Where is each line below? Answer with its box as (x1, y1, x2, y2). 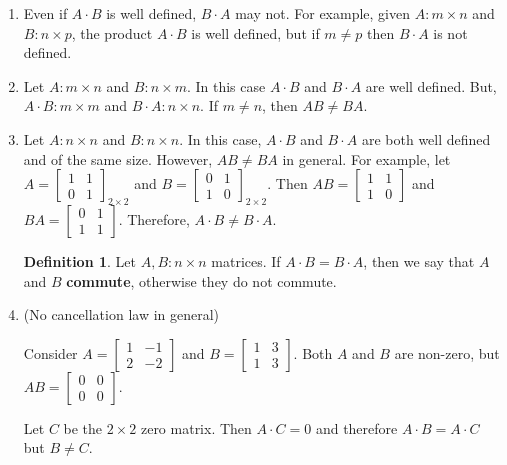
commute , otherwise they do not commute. (66, 270, 337, 291)
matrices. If (211, 250, 281, 271)
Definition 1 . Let (23, 250, 136, 271)
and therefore (315, 417, 398, 438)
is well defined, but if (191, 22, 320, 43)
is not (433, 22, 468, 43)
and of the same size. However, (23, 148, 213, 169)
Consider (23, 342, 78, 363)
